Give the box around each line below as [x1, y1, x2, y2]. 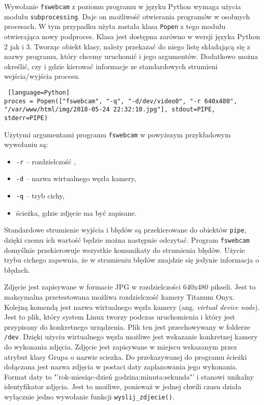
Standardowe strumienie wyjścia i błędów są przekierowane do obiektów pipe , [4, 224, 247, 235]
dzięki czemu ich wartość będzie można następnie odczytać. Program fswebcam [4, 235, 250, 245]
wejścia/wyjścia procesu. [4, 71, 80, 81]
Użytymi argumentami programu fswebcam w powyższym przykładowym [4, 129, 231, 139]
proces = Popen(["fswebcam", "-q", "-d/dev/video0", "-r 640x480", [4, 97, 238, 105]
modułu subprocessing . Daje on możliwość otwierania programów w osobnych [4, 11, 250, 21]
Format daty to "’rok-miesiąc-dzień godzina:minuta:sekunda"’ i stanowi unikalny [4, 371, 254, 382]
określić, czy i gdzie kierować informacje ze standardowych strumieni [4, 61, 218, 71]
